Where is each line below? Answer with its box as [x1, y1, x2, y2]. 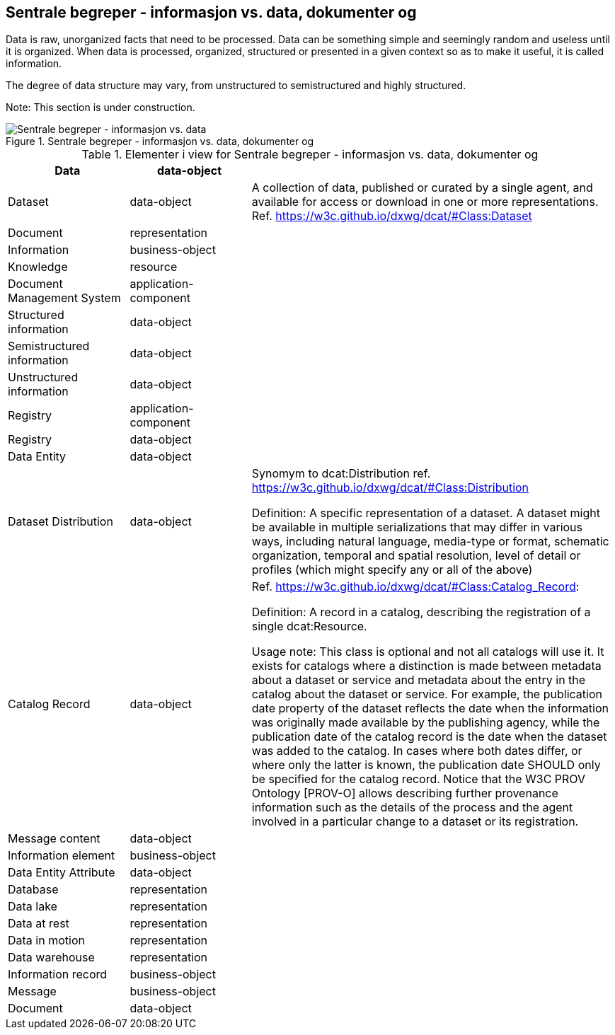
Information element [8, 848, 115, 863]
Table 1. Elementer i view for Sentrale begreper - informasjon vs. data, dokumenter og [81, 147, 539, 162]
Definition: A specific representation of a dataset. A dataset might [251, 506, 600, 521]
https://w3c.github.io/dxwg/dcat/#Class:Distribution [251, 480, 529, 495]
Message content [8, 831, 100, 846]
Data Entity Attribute [8, 865, 115, 880]
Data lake [8, 899, 57, 914]
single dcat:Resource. [251, 619, 367, 634]
